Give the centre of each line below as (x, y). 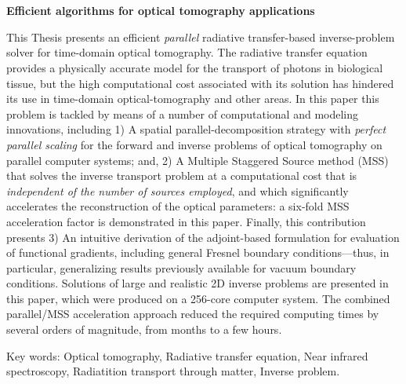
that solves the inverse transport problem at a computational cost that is (182, 176)
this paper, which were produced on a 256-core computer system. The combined (198, 298)
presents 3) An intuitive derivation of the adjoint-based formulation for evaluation (203, 237)
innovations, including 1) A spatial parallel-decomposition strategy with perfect (196, 129)
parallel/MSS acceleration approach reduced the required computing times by (193, 314)
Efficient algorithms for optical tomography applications (161, 11)
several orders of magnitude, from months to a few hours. (144, 329)
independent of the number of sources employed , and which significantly (178, 190)
